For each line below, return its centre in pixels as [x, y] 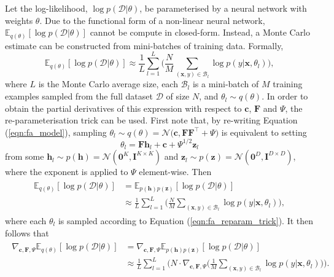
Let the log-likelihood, [46, 8]
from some [25, 156]
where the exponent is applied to [67, 172]
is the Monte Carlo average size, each [108, 84]
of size [178, 96]
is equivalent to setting [264, 132]
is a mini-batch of [226, 84]
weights [19, 20]
